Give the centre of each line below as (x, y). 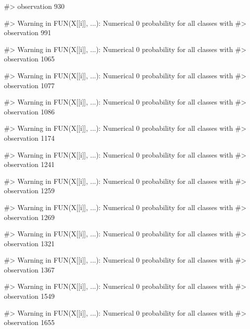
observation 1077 (29, 85)
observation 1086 (29, 111)
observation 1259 (29, 191)
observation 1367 (29, 269)
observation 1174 (29, 137)
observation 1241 (29, 164)
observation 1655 (29, 322)
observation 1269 (29, 217)
